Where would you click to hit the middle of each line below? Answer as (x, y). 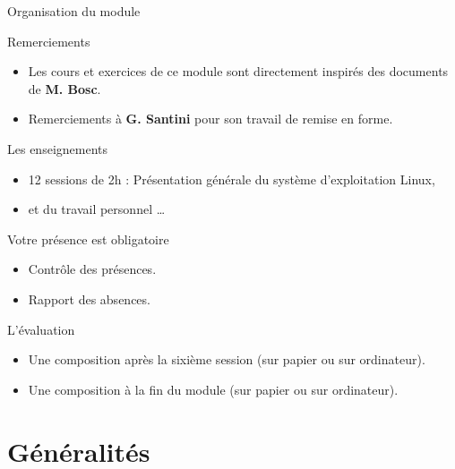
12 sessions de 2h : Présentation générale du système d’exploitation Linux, (232, 179)
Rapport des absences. (89, 298)
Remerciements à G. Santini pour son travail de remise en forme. (210, 119)
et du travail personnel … (97, 209)
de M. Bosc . (64, 88)
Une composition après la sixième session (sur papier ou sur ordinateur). (227, 359)
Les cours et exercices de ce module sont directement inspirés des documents (238, 71)
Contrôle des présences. (92, 269)
